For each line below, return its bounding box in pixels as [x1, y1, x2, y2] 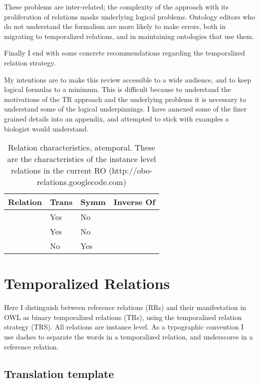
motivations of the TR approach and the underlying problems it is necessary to [4, 93, 246, 104]
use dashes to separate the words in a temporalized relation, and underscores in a [4, 331, 253, 342]
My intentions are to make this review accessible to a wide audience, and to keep [4, 74, 252, 84]
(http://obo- [108, 164, 153, 176]
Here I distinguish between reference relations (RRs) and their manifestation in [4, 302, 247, 312]
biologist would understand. [4, 123, 89, 133]
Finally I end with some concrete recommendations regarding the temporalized [4, 47, 245, 58]
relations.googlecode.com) [37, 176, 126, 188]
